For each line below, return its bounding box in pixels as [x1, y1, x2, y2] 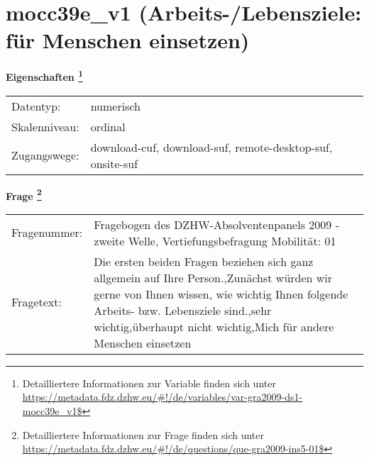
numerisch [90, 97, 141, 114]
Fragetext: [11, 294, 62, 311]
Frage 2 [6, 186, 42, 203]
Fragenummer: [11, 224, 83, 241]
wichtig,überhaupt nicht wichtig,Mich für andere [94, 318, 334, 335]
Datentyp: [11, 97, 61, 114]
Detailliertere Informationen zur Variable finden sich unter [22, 375, 276, 390]
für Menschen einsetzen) [6, 26, 250, 55]
